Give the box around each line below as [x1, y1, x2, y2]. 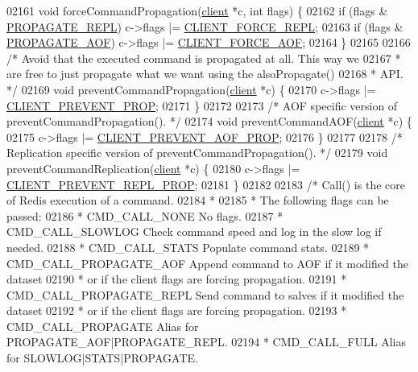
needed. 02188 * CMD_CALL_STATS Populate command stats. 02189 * [6, 238, 370, 255]
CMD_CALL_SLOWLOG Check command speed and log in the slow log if [6, 223, 382, 240]
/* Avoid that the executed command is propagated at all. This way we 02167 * [6, 49, 401, 66]
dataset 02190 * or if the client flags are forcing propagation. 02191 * [6, 271, 347, 287]
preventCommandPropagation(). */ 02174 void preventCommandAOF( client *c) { [6, 113, 412, 130]
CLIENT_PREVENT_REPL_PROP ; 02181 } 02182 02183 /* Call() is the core [6, 176, 405, 192]
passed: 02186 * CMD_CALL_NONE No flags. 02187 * [6, 207, 283, 224]
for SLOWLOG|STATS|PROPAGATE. [6, 349, 198, 366]
